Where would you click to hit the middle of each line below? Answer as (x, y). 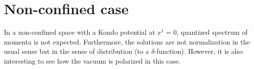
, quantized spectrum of (212, 32)
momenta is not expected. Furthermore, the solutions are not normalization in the (127, 41)
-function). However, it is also (198, 51)
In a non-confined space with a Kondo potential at (80, 32)
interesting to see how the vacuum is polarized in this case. (92, 60)
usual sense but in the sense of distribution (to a (77, 51)
